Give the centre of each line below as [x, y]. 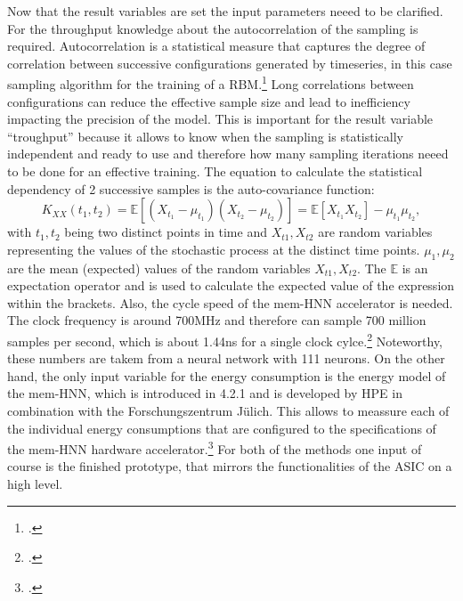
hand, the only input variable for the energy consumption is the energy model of [227, 375]
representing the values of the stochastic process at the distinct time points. [214, 249]
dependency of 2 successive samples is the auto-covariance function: [191, 188]
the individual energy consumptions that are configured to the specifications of [222, 428]
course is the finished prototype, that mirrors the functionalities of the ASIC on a [230, 466]
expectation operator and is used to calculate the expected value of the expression [231, 285]
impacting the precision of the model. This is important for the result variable [220, 119]
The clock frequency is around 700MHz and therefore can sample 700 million [217, 320]
